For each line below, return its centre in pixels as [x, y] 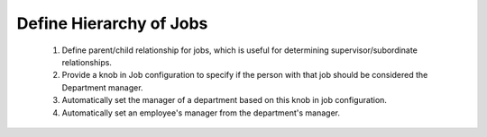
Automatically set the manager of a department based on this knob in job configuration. [225, 100]
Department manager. [102, 87]
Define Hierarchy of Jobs [112, 23]
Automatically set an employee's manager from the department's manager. [201, 113]
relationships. [87, 62]
